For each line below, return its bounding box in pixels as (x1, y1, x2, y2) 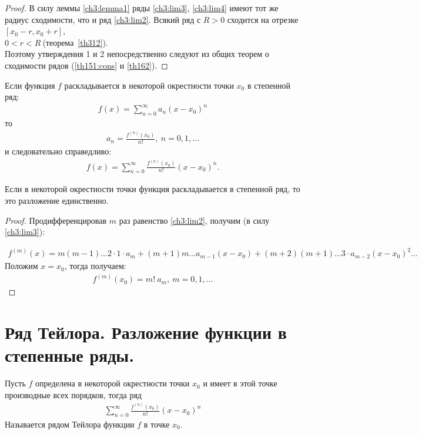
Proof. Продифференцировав (5, 214, 107, 226)
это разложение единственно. (5, 194, 109, 206)
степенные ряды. (5, 343, 135, 367)
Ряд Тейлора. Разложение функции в (5, 320, 287, 344)
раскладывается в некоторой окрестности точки (64, 79, 234, 91)
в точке (143, 418, 170, 430)
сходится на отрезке (227, 13, 299, 25)
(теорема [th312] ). (42, 36, 108, 48)
